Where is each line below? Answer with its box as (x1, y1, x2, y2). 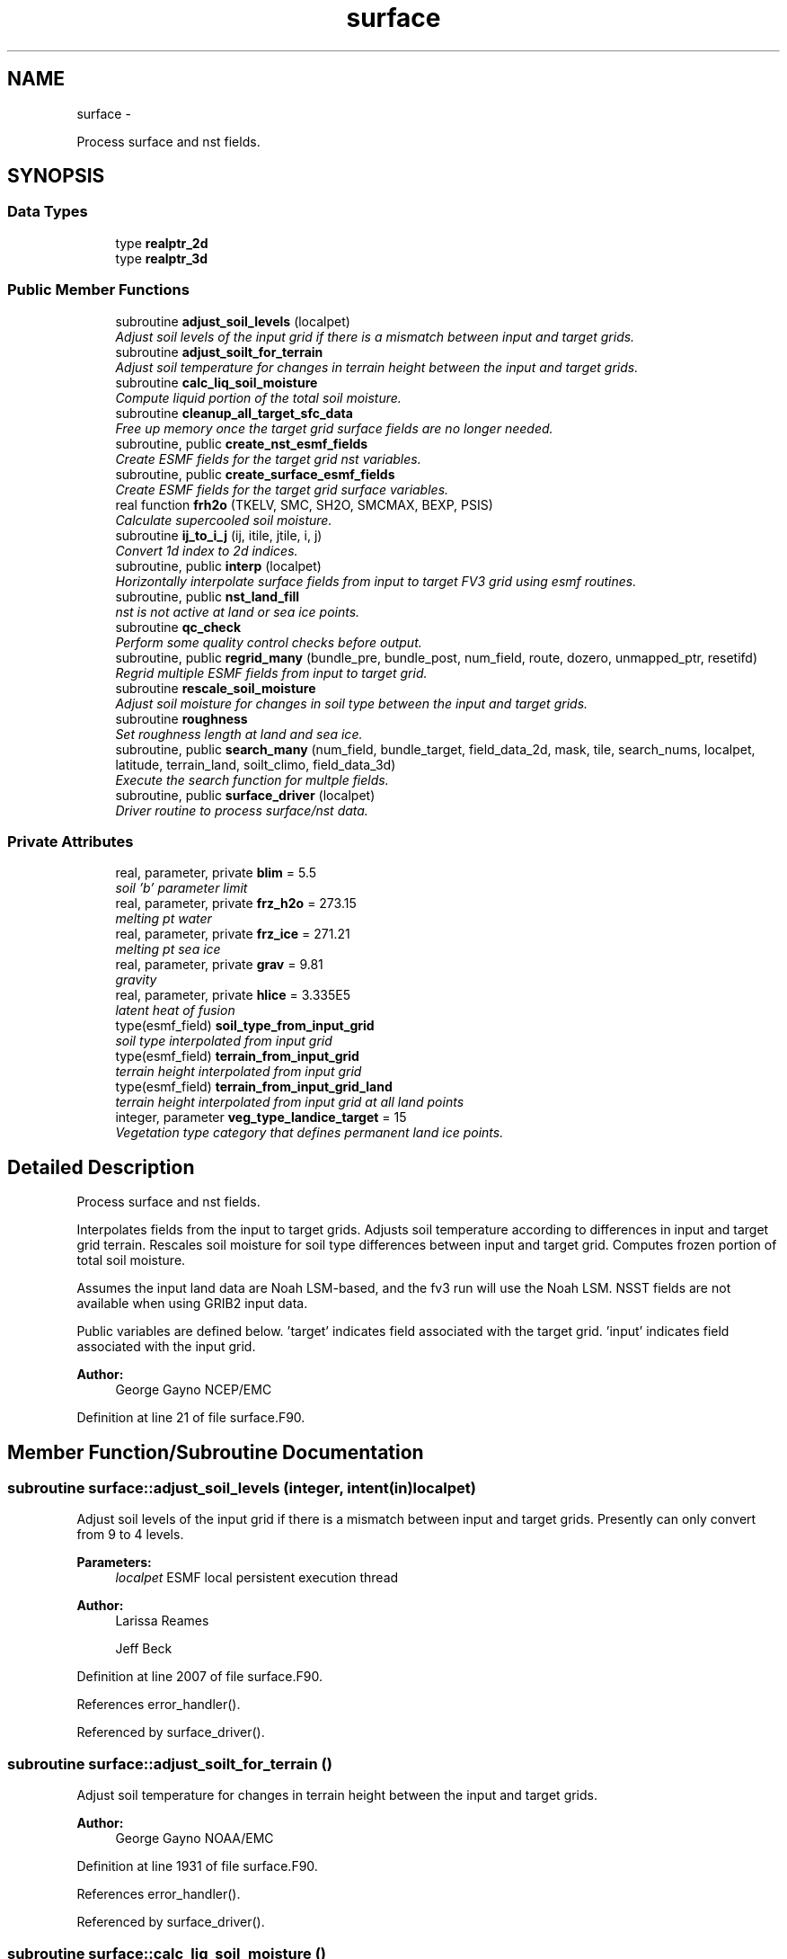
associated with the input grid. (76, 1339, 256, 1355)
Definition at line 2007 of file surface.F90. (76, 1669, 323, 1685)
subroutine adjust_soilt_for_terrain (115, 343, 323, 360)
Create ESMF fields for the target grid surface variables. (115, 481, 449, 497)
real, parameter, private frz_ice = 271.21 (115, 926, 350, 942)
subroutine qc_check (115, 619, 242, 635)
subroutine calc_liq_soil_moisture (115, 374, 318, 390)
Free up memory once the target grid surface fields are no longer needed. (115, 420, 553, 436)
